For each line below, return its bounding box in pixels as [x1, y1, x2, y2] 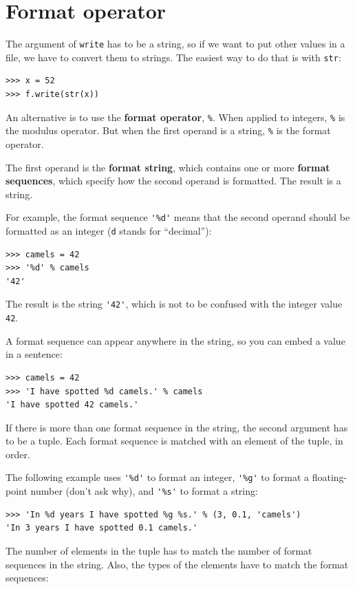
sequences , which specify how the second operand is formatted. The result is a [6, 173, 341, 188]
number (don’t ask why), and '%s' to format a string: [30, 484, 258, 498]
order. [6, 447, 30, 461]
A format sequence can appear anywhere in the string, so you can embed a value [6, 333, 345, 347]
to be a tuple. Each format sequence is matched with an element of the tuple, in [6, 433, 343, 448]
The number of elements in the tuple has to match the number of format [6, 543, 312, 557]
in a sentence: [6, 347, 63, 361]
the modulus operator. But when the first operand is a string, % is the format [6, 123, 331, 138]
